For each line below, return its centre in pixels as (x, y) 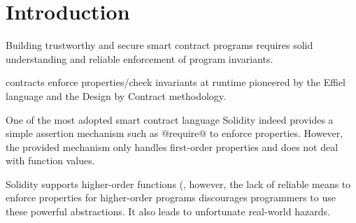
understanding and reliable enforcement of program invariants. (140, 58)
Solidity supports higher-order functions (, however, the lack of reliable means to (178, 184)
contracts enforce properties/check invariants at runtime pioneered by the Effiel (176, 82)
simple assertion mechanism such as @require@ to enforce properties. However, (175, 133)
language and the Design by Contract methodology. (116, 95)
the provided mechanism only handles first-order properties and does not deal (172, 146)
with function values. (50, 160)
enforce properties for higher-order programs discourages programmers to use (171, 197)
